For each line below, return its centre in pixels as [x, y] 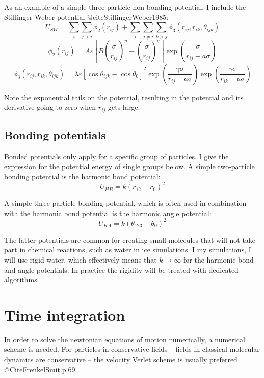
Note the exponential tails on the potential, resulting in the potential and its [124, 97]
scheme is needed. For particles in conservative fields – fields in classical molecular [132, 349]
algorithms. [22, 280]
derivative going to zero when [50, 107]
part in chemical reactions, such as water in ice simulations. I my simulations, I [128, 250]
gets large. [124, 107]
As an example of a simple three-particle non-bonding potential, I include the [125, 7]
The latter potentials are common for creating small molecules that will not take [130, 239]
